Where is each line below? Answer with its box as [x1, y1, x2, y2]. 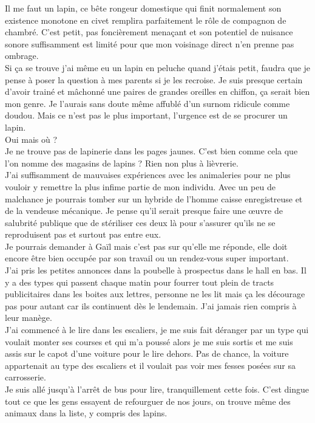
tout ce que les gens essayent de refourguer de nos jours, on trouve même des [5, 394, 291, 407]
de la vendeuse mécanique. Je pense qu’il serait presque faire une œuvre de [5, 204, 283, 217]
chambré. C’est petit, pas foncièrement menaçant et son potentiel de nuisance [5, 26, 293, 38]
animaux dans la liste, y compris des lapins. [5, 407, 168, 419]
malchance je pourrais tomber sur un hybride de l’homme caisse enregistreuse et [5, 192, 303, 205]
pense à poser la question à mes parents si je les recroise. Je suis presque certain [5, 73, 303, 86]
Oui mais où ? [5, 132, 58, 145]
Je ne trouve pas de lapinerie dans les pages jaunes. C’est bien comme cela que [5, 145, 298, 157]
